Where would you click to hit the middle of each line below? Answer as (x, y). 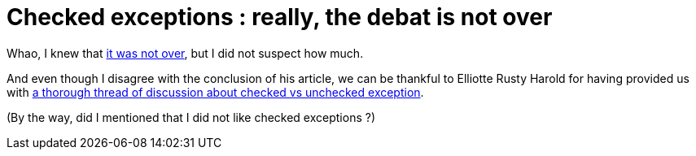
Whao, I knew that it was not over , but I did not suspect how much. (185, 53)
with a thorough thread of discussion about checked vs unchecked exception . (215, 92)
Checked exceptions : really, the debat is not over (280, 17)
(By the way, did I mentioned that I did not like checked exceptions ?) (191, 117)
